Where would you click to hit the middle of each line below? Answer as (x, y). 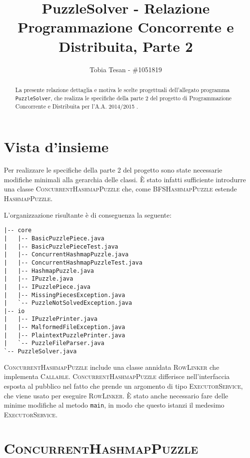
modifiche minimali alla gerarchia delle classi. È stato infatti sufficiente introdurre (125, 179)
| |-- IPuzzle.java (39, 279)
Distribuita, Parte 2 (126, 46)
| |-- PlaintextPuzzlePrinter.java (65, 335)
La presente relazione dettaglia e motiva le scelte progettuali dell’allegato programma (122, 89)
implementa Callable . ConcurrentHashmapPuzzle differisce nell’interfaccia (117, 376)
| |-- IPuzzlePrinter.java (51, 319)
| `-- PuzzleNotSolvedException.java (68, 303)
